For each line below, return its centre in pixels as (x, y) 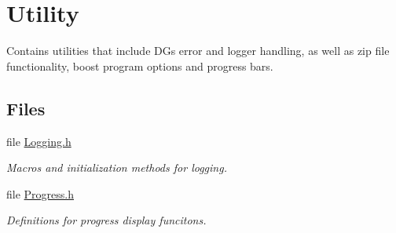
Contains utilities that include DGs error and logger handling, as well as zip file (198, 51)
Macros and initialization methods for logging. (117, 167)
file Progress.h (40, 193)
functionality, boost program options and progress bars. (140, 66)
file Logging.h (39, 141)
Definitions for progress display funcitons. (106, 220)
